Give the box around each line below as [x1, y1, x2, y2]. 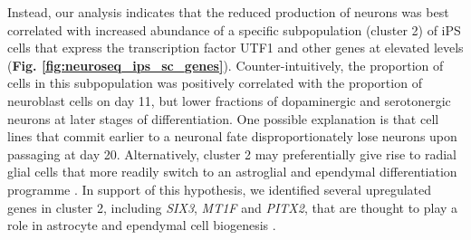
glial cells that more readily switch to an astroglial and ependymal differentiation [7, 162, 457, 181]
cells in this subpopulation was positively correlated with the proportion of [7, 73, 422, 92]
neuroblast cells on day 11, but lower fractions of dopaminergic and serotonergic [7, 91, 451, 110]
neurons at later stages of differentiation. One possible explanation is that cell [7, 109, 439, 128]
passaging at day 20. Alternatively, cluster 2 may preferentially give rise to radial [7, 144, 457, 163]
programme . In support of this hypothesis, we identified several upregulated [7, 179, 432, 198]
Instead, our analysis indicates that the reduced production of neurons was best [7, 3, 449, 21]
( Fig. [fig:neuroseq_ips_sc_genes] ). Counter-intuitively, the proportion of [7, 55, 444, 74]
